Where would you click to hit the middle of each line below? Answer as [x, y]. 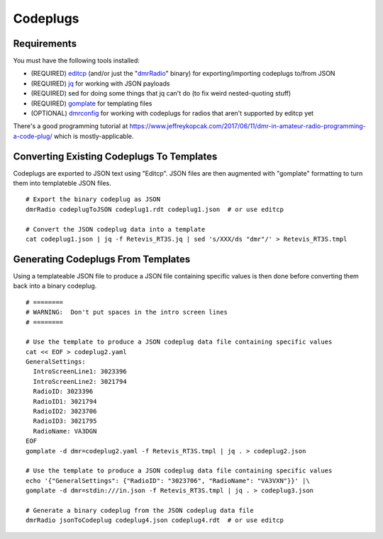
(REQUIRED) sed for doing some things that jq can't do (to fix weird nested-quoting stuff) [161, 93]
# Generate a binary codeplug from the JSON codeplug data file [140, 510]
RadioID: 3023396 [63, 392]
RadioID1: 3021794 [65, 401]
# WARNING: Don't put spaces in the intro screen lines [127, 312]
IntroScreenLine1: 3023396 [80, 371]
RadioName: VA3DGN [65, 431]
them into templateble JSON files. [62, 183]
